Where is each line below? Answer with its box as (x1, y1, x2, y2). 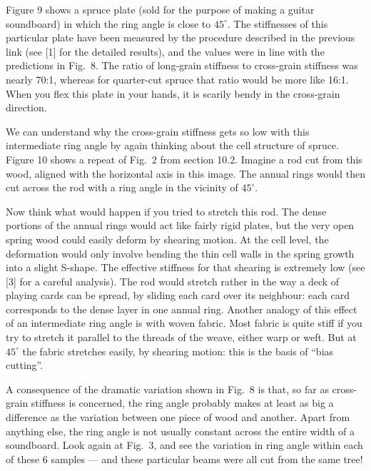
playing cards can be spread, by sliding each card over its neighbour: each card (6, 288, 350, 303)
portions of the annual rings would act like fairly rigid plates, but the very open (6, 218, 355, 233)
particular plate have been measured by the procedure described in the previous (6, 30, 355, 45)
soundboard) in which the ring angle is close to (6, 16, 211, 31)
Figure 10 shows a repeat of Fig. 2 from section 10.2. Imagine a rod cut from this (6, 151, 362, 166)
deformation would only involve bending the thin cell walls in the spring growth (6, 245, 355, 260)
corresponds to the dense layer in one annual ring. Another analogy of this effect (6, 301, 357, 316)
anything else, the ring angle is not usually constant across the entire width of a (6, 423, 355, 438)
